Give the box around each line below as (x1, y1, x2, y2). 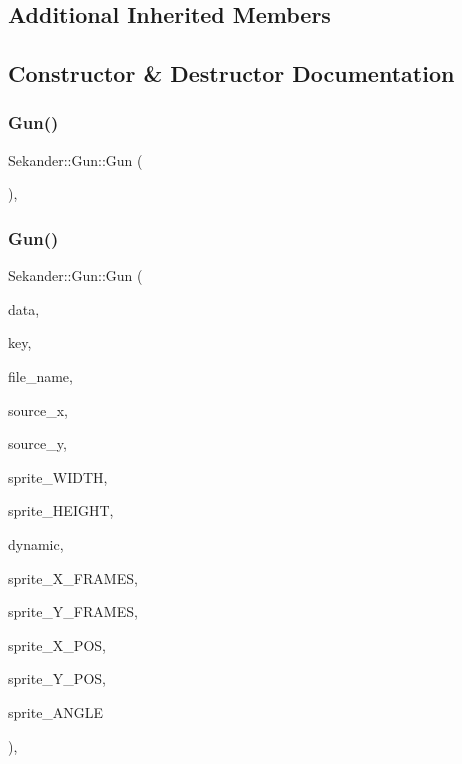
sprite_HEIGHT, (8, 500, 114, 521)
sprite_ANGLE (8, 701, 104, 722)
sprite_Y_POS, (8, 668, 106, 689)
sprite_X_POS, (8, 634, 106, 655)
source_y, (8, 433, 67, 454)
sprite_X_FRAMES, (8, 567, 138, 588)
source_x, (8, 399, 69, 420)
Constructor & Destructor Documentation (8, 58, 455, 89)
